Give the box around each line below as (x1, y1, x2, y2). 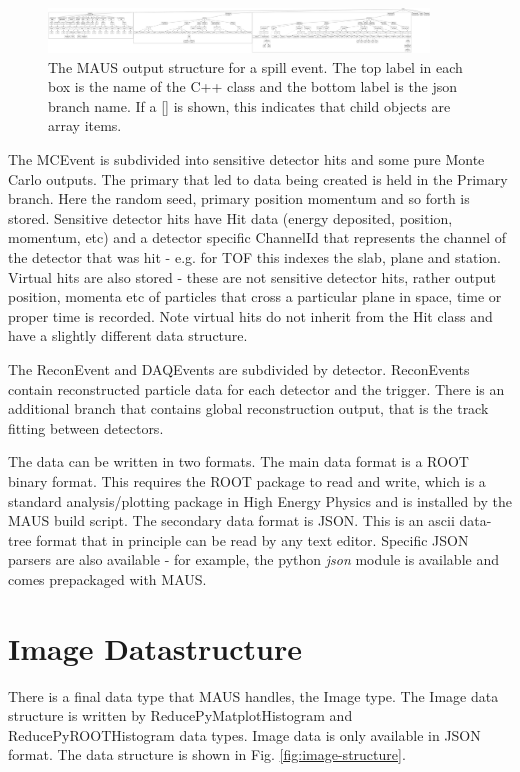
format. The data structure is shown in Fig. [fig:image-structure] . (8, 744, 406, 765)
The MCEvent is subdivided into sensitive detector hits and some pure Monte (8, 149, 485, 170)
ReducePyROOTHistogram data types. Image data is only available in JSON (8, 724, 481, 745)
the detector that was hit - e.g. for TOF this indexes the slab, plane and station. (8, 247, 501, 268)
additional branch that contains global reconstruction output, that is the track (8, 398, 489, 419)
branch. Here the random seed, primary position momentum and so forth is (8, 188, 470, 209)
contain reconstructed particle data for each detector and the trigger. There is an (8, 378, 505, 399)
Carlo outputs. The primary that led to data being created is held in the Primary (8, 168, 508, 189)
